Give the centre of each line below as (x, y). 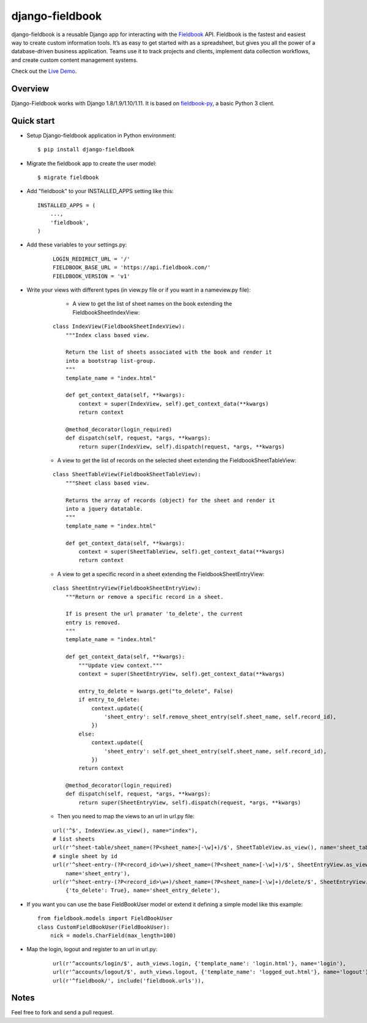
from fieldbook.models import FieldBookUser (106, 918)
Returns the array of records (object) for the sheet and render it (170, 500)
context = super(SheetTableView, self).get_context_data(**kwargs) (182, 551)
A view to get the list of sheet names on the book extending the (152, 304)
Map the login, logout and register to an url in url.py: (92, 949)
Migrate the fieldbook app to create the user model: (92, 163)
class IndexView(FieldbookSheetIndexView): (119, 327)
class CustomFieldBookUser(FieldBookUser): (104, 927)
